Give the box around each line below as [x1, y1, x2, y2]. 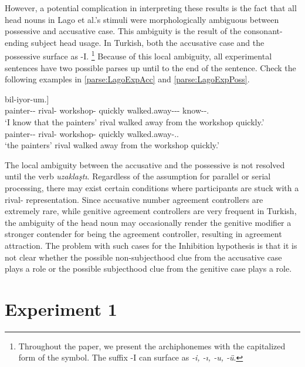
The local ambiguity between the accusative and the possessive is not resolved [5, 158, 285, 171]
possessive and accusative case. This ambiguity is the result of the [5, 25, 242, 37]
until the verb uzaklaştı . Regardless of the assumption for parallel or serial [5, 170, 271, 182]
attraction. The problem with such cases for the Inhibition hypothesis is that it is [5, 239, 297, 251]
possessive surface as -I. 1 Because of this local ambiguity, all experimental [5, 48, 272, 62]
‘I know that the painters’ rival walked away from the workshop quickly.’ [5, 116, 265, 128]
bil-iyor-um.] [5, 92, 49, 105]
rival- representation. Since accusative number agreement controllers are [5, 193, 263, 205]
